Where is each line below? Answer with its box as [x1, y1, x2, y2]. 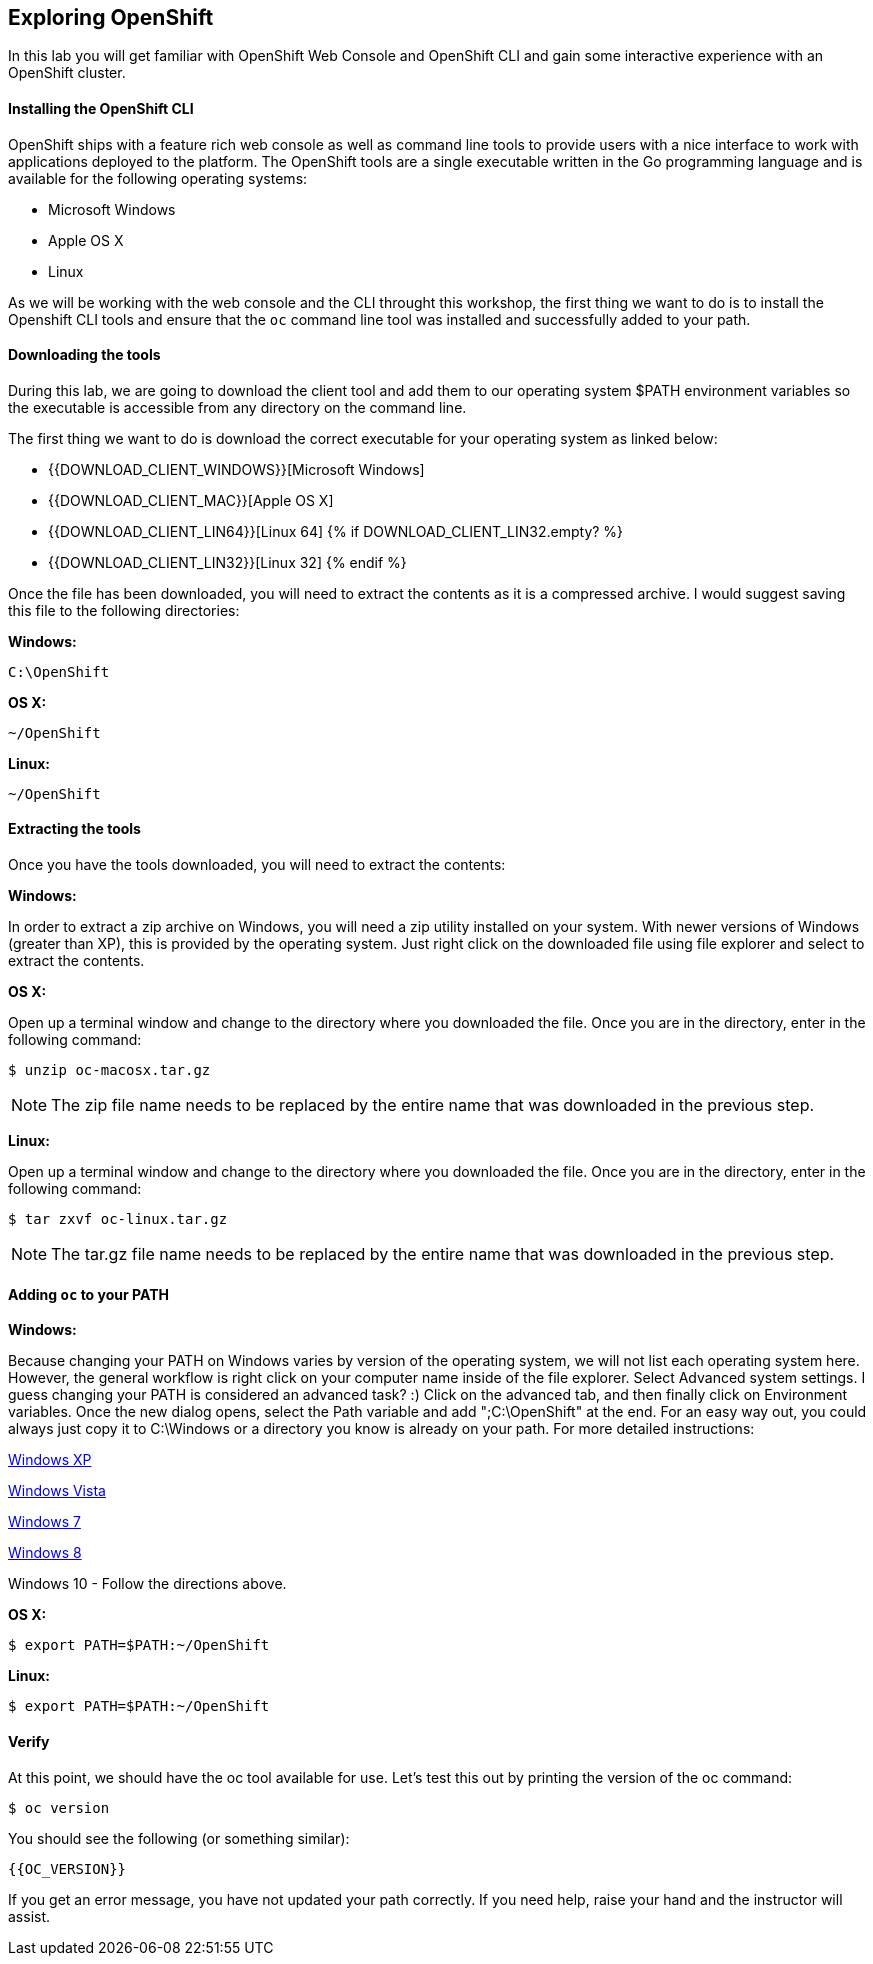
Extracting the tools [8, 820, 141, 838]
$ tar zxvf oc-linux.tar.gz [8, 1211, 228, 1228]
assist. [8, 1907, 51, 1925]
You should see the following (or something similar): [8, 1829, 350, 1847]
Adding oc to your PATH [8, 1285, 169, 1303]
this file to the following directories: [8, 601, 240, 619]
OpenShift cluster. [8, 64, 126, 82]
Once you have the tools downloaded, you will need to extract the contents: [8, 856, 506, 874]
